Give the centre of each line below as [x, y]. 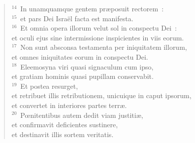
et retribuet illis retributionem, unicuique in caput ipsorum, [101, 95]
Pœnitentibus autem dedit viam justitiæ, [82, 115]
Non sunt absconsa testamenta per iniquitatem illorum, [104, 47]
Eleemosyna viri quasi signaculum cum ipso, [87, 66]
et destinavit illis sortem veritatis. [63, 134]
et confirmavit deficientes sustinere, [65, 125]
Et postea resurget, [49, 86]
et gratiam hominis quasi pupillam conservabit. [82, 76]
